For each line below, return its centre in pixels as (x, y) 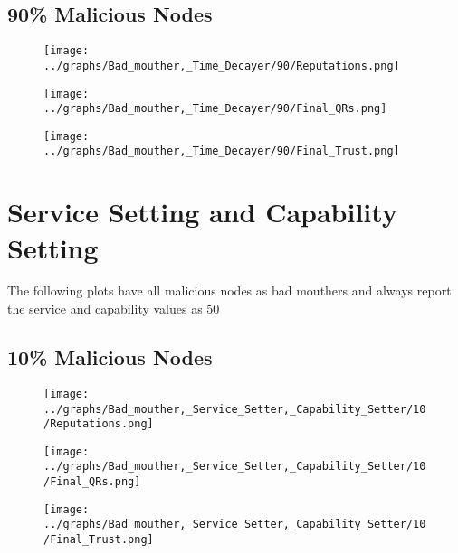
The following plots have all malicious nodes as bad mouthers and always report (229, 291)
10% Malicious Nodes (110, 357)
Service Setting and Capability (202, 212)
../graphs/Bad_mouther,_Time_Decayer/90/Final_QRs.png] (215, 109)
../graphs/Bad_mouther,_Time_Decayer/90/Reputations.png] (222, 66)
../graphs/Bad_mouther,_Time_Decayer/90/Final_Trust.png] (222, 151)
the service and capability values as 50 (114, 309)
